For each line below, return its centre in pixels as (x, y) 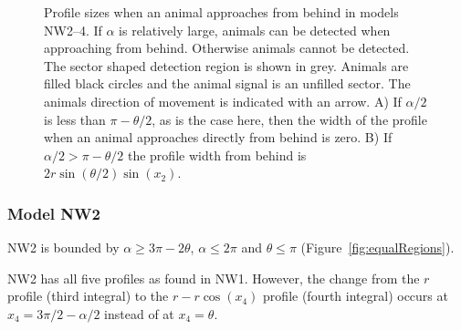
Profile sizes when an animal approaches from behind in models (221, 12)
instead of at (139, 313)
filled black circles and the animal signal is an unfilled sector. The (227, 83)
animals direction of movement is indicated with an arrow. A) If (223, 101)
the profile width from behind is (217, 155)
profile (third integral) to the (88, 296)
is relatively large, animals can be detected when (255, 30)
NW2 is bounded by (63, 247)
